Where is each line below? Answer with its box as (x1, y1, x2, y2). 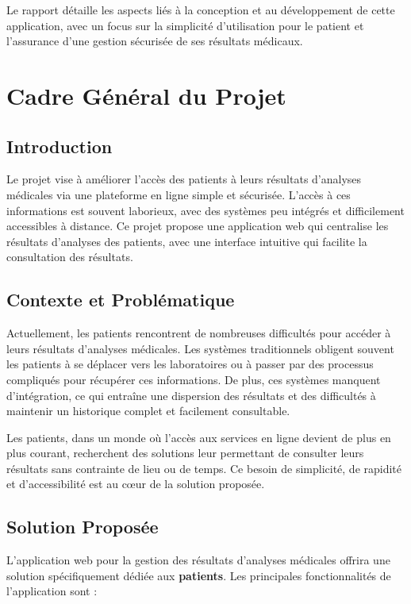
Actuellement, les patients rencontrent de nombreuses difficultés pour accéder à (6, 325, 391, 341)
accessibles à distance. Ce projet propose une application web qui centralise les (6, 217, 389, 234)
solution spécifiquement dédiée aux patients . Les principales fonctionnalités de (6, 567, 391, 583)
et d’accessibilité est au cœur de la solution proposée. (6, 475, 265, 492)
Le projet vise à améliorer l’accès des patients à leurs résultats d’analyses (6, 171, 362, 187)
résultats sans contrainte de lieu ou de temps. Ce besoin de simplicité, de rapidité (6, 460, 402, 476)
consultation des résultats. (6, 248, 133, 265)
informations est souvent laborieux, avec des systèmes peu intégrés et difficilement (6, 202, 405, 218)
